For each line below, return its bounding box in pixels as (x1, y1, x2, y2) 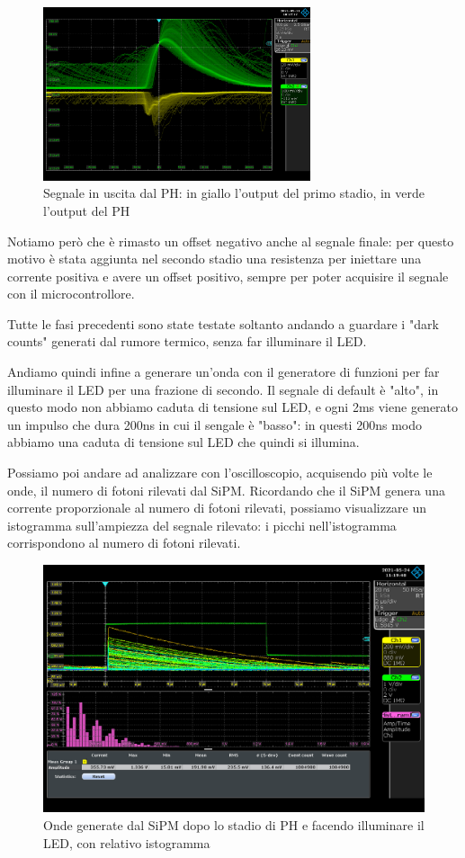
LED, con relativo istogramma (43, 833, 210, 852)
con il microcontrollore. (7, 284, 135, 303)
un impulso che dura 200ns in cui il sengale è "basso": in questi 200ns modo (7, 415, 422, 433)
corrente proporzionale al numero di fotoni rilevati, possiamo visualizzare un (7, 498, 427, 517)
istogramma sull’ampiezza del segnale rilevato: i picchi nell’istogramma (7, 515, 397, 534)
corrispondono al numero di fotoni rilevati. (7, 533, 241, 552)
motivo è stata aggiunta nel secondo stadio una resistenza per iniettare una (7, 249, 422, 268)
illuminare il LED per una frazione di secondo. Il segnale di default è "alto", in (7, 380, 439, 398)
